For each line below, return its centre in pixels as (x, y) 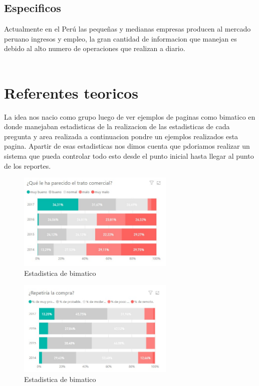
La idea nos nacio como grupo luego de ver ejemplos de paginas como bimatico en (130, 116)
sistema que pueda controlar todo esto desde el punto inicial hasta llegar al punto (129, 156)
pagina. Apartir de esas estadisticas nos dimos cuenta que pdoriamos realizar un (127, 146)
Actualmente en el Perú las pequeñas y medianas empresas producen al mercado (127, 29)
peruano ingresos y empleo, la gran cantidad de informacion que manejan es (120, 38)
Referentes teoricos (71, 92)
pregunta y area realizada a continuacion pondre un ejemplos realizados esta (121, 136)
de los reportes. (28, 165)
